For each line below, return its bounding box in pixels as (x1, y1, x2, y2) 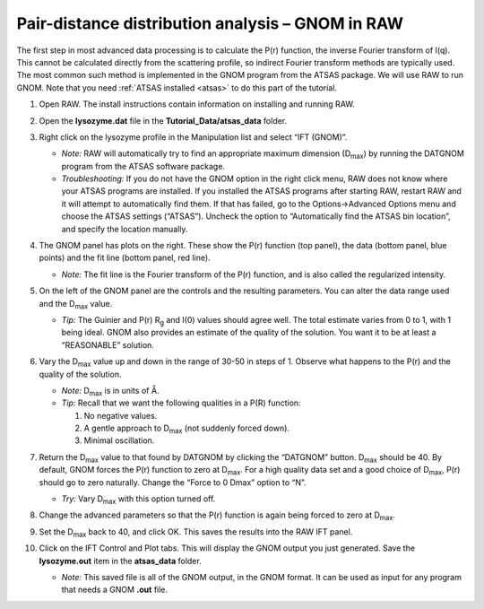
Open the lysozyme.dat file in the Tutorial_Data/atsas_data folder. (39, 115, 288, 126)
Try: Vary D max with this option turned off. (61, 493, 216, 506)
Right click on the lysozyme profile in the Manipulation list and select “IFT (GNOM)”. (39, 131, 348, 143)
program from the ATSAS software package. (61, 161, 226, 171)
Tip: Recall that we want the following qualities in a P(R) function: (61, 397, 301, 408)
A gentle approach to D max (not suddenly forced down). (83, 422, 290, 435)
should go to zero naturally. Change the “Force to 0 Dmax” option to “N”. (39, 476, 307, 488)
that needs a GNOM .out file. (61, 584, 169, 596)
